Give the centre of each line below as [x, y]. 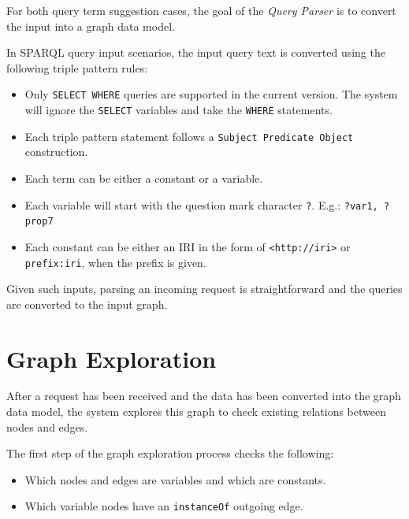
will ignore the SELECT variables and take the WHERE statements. [178, 110]
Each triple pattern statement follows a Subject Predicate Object [189, 136]
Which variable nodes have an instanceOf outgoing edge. [164, 506]
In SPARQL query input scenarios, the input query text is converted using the [196, 52]
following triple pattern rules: [77, 67]
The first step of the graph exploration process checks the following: [170, 453]
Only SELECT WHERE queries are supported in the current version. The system [211, 94]
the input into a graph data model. [91, 26]
